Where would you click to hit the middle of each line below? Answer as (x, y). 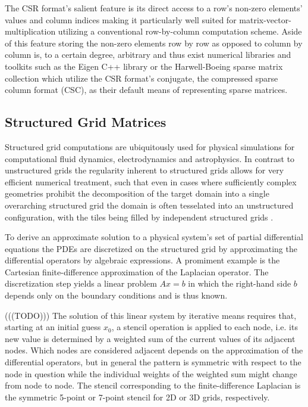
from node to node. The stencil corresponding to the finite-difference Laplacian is (153, 385)
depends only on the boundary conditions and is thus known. (116, 295)
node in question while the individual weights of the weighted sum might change (151, 373)
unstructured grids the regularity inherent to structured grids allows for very (144, 170)
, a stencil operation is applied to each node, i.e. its (205, 327)
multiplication (30, 31)
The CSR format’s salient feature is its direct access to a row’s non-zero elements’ (154, 8)
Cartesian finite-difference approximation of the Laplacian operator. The (137, 271)
